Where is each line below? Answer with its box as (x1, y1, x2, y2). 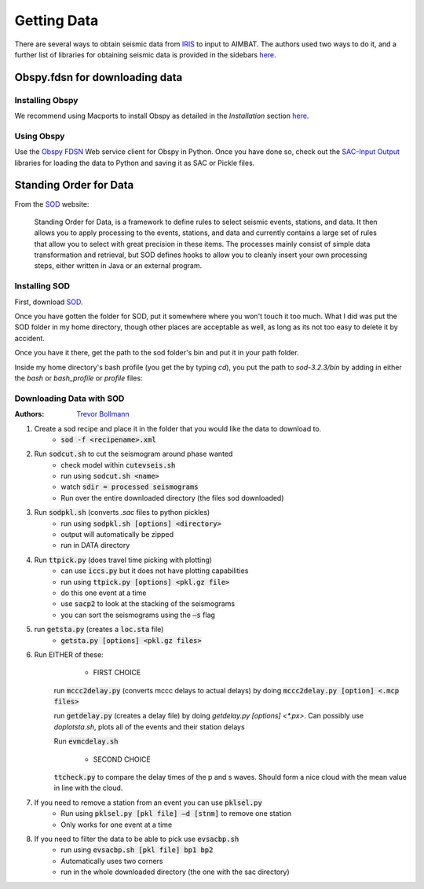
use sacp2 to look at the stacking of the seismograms (60, 599, 236, 608)
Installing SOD (14, 281, 71, 292)
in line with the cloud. (53, 783, 123, 793)
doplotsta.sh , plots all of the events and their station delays (53, 722, 245, 731)
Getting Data (14, 12, 99, 29)
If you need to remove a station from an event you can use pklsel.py (34, 798, 262, 807)
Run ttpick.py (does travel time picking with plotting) (34, 555, 212, 564)
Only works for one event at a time (60, 820, 173, 829)
